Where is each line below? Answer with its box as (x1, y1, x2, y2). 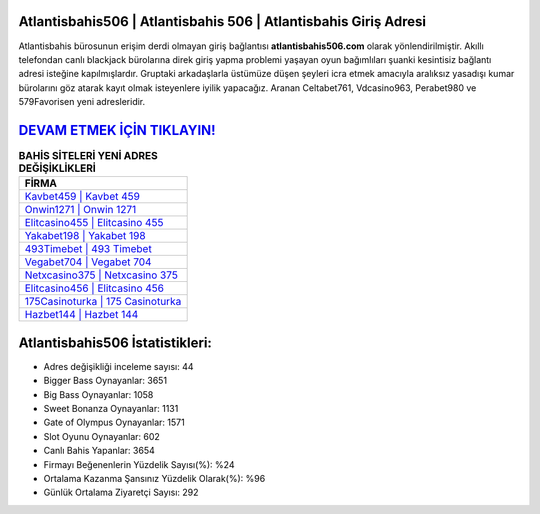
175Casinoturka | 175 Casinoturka (24, 295, 182, 309)
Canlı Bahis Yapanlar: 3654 (43, 445, 155, 457)
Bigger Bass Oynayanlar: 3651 (43, 375, 168, 387)
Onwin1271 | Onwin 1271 (24, 203, 137, 217)
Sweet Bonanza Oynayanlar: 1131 (43, 403, 179, 415)
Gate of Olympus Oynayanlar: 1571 (43, 416, 185, 429)
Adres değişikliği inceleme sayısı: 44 (43, 360, 194, 372)
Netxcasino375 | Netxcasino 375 (24, 268, 179, 282)
